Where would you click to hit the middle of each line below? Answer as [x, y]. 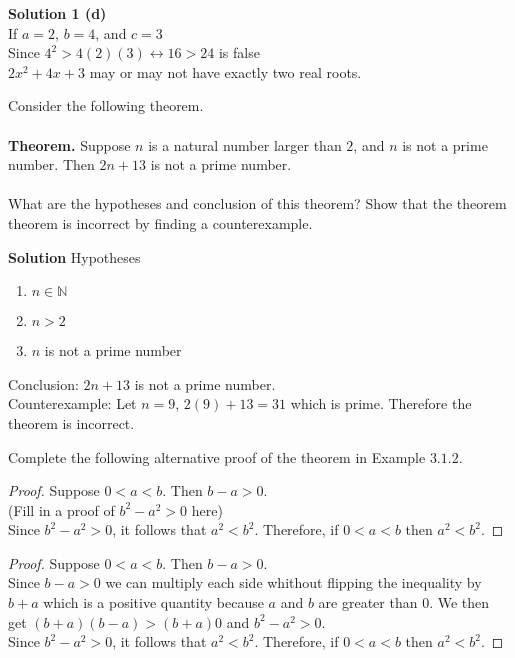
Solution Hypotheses [74, 256]
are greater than [368, 602]
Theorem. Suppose [69, 144]
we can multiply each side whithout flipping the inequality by [293, 582]
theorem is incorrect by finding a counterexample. [160, 222]
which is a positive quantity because [153, 602]
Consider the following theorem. [106, 105]
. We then [459, 602]
